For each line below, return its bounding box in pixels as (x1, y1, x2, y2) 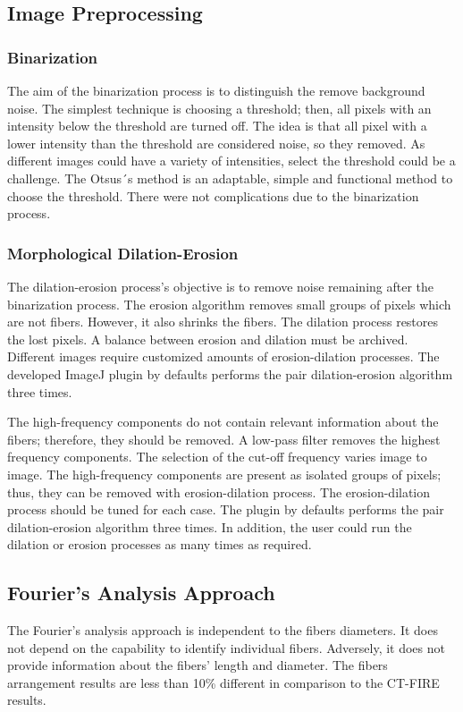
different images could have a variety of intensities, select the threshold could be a (7, 151, 456, 170)
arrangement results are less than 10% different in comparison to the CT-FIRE (7, 673, 440, 691)
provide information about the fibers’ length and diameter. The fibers (7, 656, 388, 674)
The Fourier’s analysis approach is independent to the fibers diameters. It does (7, 621, 438, 640)
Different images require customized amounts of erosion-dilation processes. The (7, 347, 440, 366)
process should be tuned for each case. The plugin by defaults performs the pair (7, 500, 444, 519)
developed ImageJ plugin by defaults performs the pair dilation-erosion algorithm (7, 364, 453, 383)
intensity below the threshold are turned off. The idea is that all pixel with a (7, 116, 427, 135)
